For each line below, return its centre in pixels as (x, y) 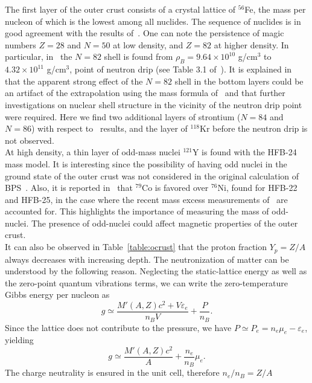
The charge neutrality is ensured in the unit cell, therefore (112, 372)
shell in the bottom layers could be (239, 81)
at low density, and (148, 44)
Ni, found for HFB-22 (257, 188)
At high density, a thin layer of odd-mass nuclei (93, 152)
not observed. (30, 140)
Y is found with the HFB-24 (244, 152)
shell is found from (138, 56)
